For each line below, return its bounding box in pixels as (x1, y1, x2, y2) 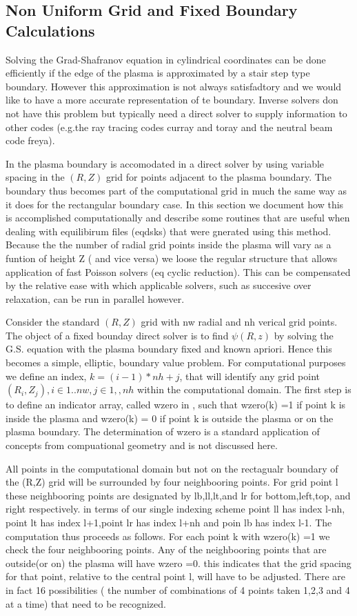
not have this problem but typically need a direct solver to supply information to (6, 106, 347, 120)
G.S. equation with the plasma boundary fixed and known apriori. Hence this (6, 341, 332, 356)
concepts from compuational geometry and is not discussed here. (6, 438, 278, 453)
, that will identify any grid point (179, 368, 320, 383)
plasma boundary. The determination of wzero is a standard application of (6, 424, 320, 439)
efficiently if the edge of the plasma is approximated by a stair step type (6, 66, 310, 80)
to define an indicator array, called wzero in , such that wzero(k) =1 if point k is (6, 397, 346, 412)
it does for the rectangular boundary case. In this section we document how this (6, 197, 344, 211)
